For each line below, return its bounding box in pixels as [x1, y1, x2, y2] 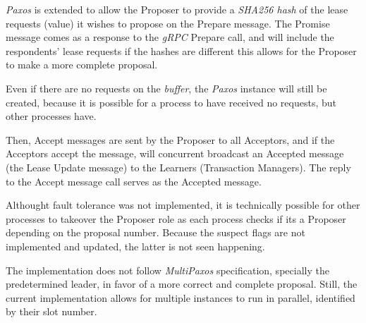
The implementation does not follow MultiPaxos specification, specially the [6, 262, 329, 277]
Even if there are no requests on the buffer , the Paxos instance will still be [6, 80, 327, 95]
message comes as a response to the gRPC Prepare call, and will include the [6, 30, 334, 44]
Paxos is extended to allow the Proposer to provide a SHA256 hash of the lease [6, 2, 348, 16]
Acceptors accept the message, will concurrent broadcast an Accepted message [6, 146, 344, 161]
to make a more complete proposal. [6, 57, 158, 72]
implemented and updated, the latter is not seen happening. [6, 238, 265, 253]
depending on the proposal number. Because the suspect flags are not [6, 225, 305, 240]
